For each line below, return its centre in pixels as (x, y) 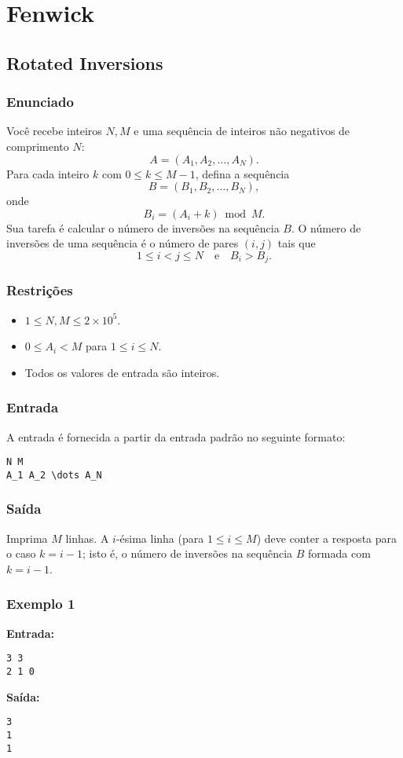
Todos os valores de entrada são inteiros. (122, 372)
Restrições (40, 290)
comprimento (38, 146)
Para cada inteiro (48, 173)
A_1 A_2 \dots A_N (54, 475)
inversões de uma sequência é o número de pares (123, 243)
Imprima (27, 538)
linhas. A (87, 538)
